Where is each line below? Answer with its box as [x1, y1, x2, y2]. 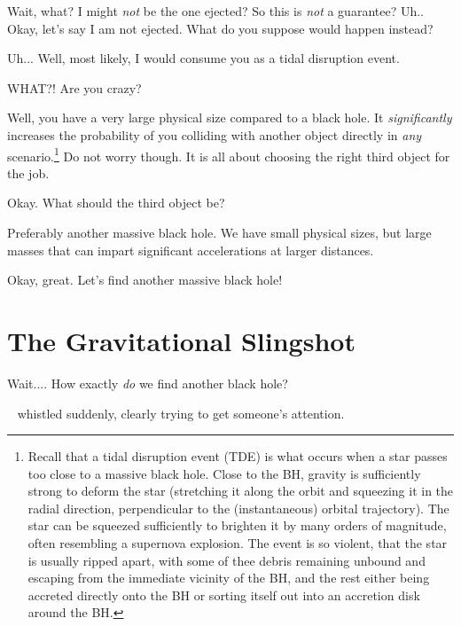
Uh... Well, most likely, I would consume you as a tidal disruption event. [7, 49, 400, 67]
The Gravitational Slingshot [7, 322, 356, 358]
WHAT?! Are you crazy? [7, 78, 142, 97]
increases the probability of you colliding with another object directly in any [7, 125, 422, 144]
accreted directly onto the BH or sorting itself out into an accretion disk [27, 585, 420, 604]
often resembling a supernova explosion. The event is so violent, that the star [27, 534, 448, 552]
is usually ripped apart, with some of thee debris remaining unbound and [27, 551, 426, 569]
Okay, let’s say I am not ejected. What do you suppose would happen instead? [7, 19, 434, 37]
